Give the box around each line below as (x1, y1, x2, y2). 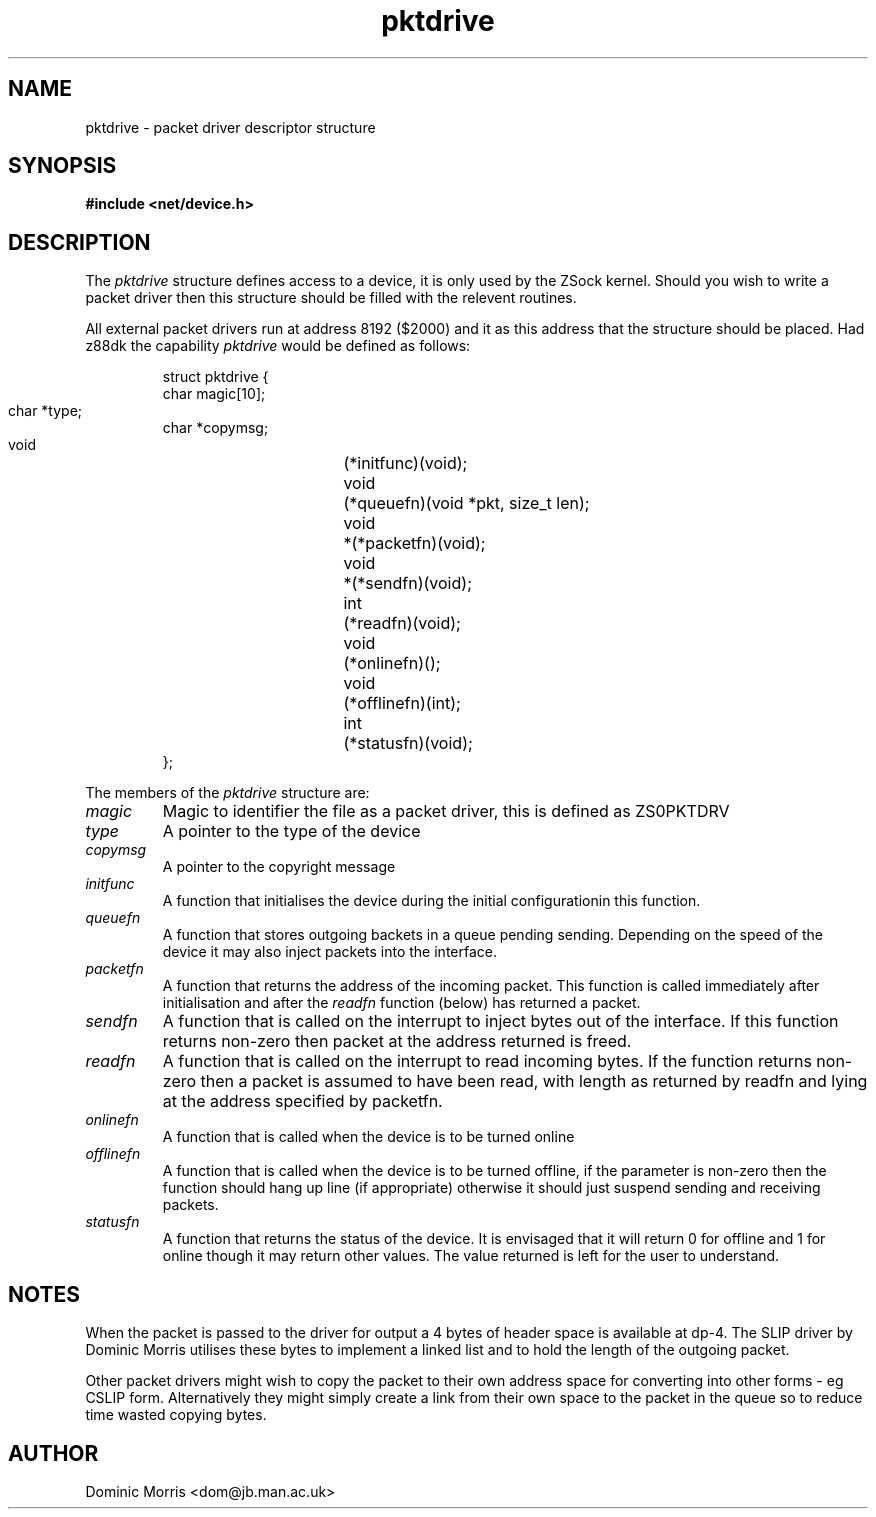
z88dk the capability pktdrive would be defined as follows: (85, 337, 471, 355)
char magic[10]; (162, 385, 266, 403)
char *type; (8, 402, 83, 420)
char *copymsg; (162, 419, 269, 437)
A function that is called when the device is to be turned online (162, 1128, 575, 1146)
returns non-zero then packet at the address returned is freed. (162, 1031, 632, 1052)
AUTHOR (8, 1440, 99, 1466)
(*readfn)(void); (343, 613, 461, 634)
